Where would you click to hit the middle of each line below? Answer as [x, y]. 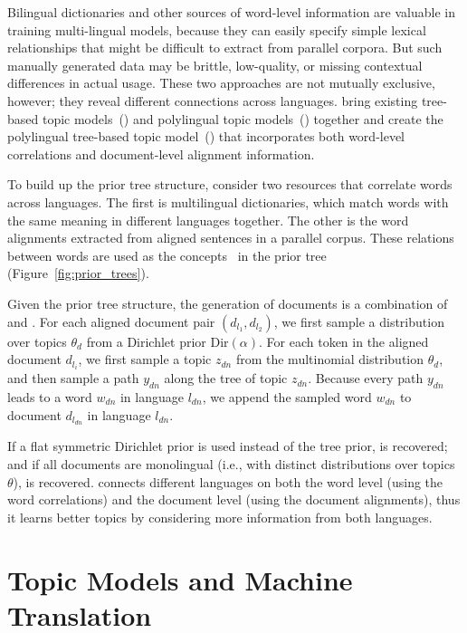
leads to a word [50, 396]
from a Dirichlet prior [146, 341]
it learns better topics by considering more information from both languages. [220, 517]
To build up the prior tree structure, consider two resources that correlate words [230, 184]
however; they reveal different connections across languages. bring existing [213, 100]
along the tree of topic [226, 378]
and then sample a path [73, 378]
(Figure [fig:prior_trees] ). [78, 273]
